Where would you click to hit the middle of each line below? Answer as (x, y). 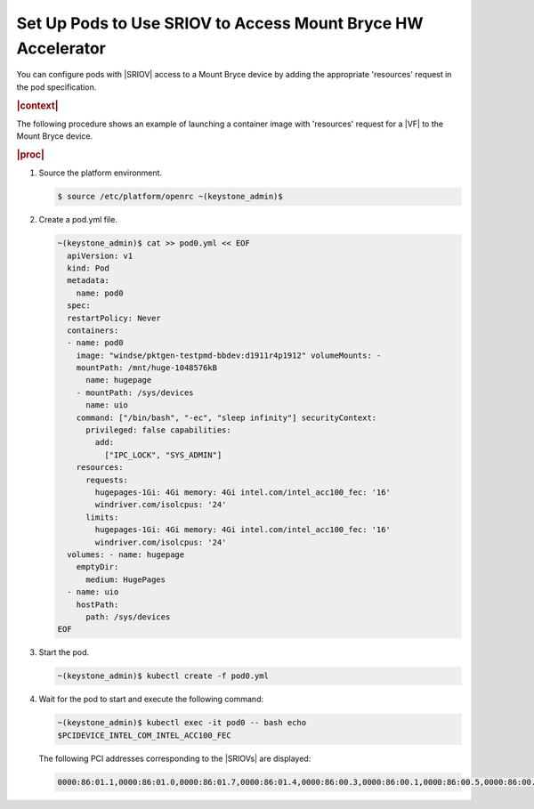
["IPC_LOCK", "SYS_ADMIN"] (163, 455)
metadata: (89, 281)
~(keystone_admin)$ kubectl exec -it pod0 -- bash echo (182, 723)
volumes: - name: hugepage (126, 554)
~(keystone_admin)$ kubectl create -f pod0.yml (163, 676)
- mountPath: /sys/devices (135, 392)
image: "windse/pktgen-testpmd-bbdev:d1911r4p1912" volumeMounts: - (229, 355)
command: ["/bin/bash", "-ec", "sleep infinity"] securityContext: (227, 417)
